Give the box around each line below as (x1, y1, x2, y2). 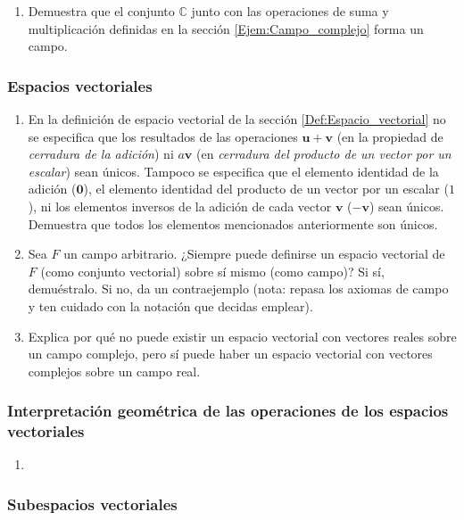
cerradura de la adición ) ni (28, 144, 174, 163)
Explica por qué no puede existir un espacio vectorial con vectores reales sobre (28, 326, 457, 345)
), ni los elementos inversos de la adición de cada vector (28, 196, 332, 215)
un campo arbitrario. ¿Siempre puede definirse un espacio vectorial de (63, 244, 445, 263)
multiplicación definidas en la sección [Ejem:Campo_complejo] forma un (28, 19, 424, 37)
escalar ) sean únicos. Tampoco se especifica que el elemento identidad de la (28, 161, 439, 180)
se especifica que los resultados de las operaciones (28, 127, 298, 145)
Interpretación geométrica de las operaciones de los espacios (7, 400, 449, 422)
